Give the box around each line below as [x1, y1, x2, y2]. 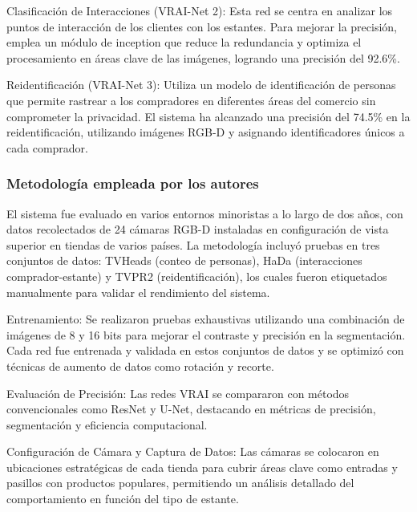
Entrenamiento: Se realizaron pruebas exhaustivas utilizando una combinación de [6, 311, 405, 327]
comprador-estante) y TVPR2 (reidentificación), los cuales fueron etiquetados [6, 267, 387, 284]
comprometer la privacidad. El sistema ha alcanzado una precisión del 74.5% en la [6, 108, 411, 124]
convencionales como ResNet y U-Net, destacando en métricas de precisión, [6, 400, 376, 417]
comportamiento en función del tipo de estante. [6, 490, 239, 507]
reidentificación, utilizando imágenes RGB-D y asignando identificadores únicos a [6, 124, 405, 140]
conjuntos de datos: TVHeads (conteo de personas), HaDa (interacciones [6, 252, 362, 269]
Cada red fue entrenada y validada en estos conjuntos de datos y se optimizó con [6, 342, 404, 359]
